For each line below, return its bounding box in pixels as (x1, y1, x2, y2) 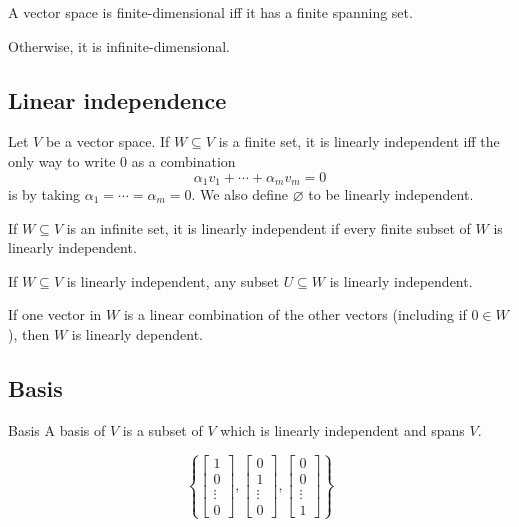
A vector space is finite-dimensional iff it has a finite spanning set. (8, 2, 413, 22)
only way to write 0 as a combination (8, 150, 236, 171)
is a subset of (122, 419, 203, 440)
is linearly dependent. (71, 324, 203, 344)
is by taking (8, 184, 81, 205)
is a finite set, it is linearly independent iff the (218, 131, 500, 152)
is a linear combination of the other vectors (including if (123, 304, 467, 325)
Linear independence (8, 84, 227, 115)
